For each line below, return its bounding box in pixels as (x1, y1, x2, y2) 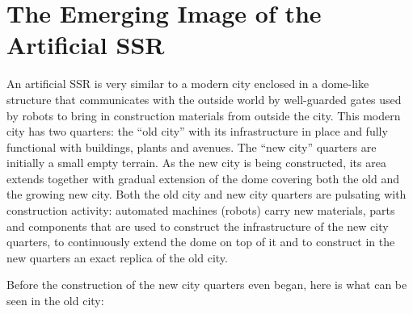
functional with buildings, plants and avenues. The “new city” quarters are (6, 138, 377, 155)
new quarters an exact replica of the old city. (6, 249, 228, 266)
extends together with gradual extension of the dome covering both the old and (6, 170, 400, 186)
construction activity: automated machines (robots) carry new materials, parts (6, 202, 395, 219)
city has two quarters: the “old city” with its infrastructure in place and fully (6, 123, 388, 140)
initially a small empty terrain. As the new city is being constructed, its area (6, 154, 386, 171)
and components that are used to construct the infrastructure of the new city (6, 217, 389, 234)
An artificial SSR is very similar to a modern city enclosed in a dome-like (6, 75, 369, 92)
